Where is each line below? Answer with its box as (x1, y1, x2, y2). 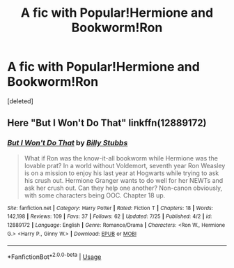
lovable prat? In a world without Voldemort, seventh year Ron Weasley (24, 161, 226, 170)
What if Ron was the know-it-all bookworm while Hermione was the (24, 154, 218, 162)
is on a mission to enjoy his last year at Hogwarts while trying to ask (24, 169, 219, 177)
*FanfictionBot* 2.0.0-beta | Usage (7, 251, 102, 261)
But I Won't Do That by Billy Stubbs (7, 138, 128, 148)
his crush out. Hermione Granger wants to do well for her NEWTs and (24, 176, 224, 184)
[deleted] (7, 96, 33, 105)
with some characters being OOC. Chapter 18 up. (24, 191, 166, 200)
